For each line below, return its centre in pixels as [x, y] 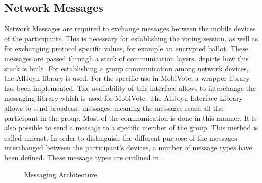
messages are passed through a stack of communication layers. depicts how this [126, 58]
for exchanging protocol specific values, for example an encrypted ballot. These [126, 48]
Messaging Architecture [61, 174]
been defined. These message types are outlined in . [84, 157]
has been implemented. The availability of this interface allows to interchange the [130, 88]
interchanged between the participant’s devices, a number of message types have [128, 147]
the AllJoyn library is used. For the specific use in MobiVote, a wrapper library [127, 78]
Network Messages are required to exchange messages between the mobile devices [130, 29]
